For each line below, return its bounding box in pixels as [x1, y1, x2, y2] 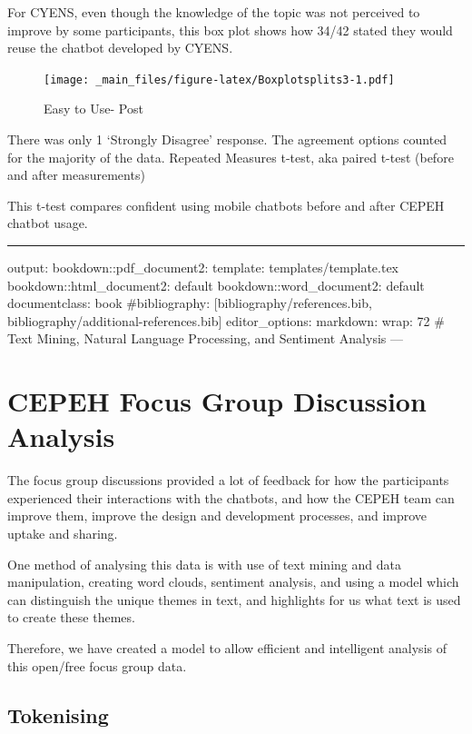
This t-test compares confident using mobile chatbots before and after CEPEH [7, 195, 445, 214]
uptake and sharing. [7, 524, 118, 543]
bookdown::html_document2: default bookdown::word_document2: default [7, 275, 425, 294]
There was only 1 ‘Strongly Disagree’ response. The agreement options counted [7, 130, 447, 149]
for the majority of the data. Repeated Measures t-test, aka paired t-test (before [7, 147, 454, 166]
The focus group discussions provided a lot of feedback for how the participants [7, 471, 449, 490]
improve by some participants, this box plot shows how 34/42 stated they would [7, 20, 453, 39]
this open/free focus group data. [7, 656, 187, 675]
